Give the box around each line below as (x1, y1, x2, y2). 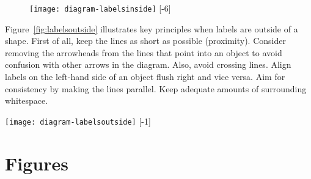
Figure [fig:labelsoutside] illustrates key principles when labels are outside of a (5, 22, 298, 35)
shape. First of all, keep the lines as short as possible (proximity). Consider (5, 34, 286, 47)
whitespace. (5, 94, 48, 107)
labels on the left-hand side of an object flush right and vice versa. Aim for (5, 70, 285, 83)
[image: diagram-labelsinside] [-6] (29, 2, 171, 14)
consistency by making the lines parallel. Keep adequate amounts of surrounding (5, 82, 307, 95)
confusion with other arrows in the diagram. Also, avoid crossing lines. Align (5, 58, 291, 71)
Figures (5, 150, 68, 175)
